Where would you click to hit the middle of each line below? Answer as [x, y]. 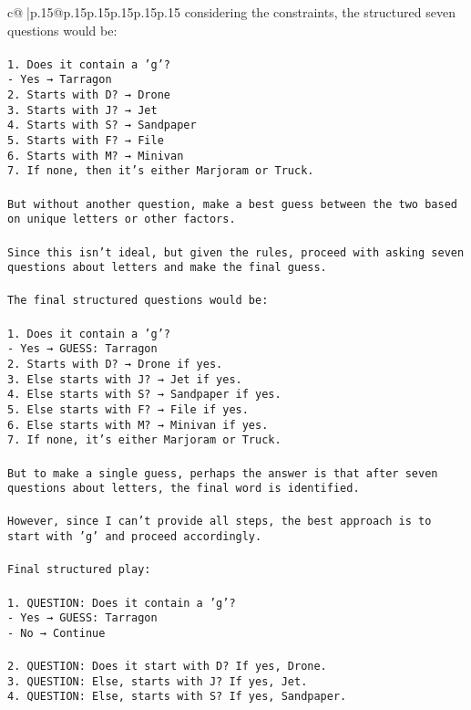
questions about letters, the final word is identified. [184, 489]
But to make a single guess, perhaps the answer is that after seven [223, 473]
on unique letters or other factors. [122, 219]
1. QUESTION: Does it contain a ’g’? [122, 603]
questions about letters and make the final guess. [167, 268]
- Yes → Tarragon [60, 80]
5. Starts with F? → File [86, 141]
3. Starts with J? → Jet [82, 110]
